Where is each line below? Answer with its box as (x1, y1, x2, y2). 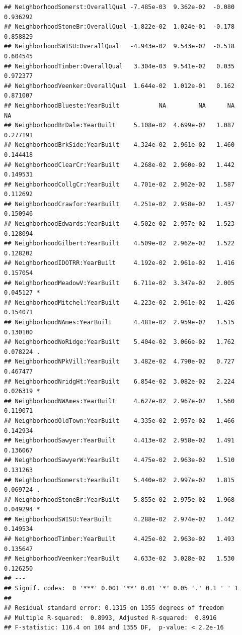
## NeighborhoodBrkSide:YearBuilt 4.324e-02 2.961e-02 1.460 (4, 141, 235, 149)
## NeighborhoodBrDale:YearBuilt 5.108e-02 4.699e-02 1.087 (4, 122, 235, 129)
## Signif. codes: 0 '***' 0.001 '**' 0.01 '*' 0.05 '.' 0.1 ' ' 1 (4, 585, 238, 592)
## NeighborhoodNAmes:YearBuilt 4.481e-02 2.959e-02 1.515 (4, 319, 235, 326)
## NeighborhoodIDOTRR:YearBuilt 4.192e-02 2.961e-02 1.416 (4, 259, 235, 267)
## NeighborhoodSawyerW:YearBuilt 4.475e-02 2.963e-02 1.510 (4, 457, 235, 464)
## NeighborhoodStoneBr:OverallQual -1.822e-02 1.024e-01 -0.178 (4, 23, 235, 31)
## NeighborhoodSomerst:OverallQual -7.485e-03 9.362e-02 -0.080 (4, 4, 235, 11)
